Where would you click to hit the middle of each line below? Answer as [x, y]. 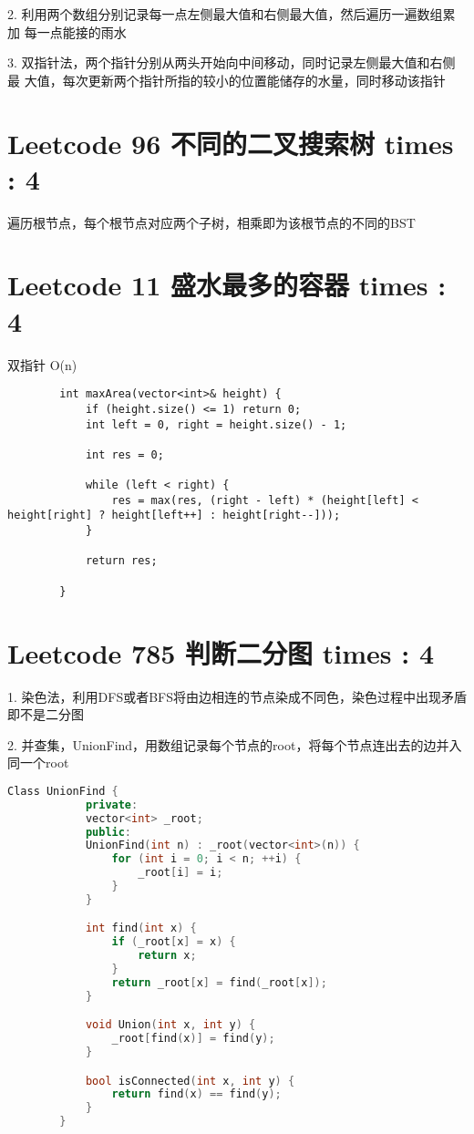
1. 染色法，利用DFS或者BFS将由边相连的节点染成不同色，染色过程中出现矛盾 [237, 696]
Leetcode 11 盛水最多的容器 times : [227, 285]
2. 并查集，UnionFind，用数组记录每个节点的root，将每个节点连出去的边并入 [235, 744]
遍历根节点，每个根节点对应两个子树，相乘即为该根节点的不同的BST [211, 222]
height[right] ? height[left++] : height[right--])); [174, 515]
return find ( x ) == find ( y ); [196, 1094]
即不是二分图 [46, 714]
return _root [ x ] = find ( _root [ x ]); [219, 982]
